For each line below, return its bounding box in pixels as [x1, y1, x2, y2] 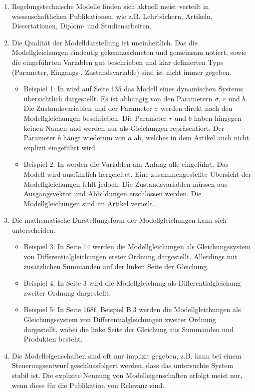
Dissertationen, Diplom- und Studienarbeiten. [11, 20, 152, 31]
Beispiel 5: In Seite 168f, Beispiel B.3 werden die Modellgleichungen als [23, 304, 241, 315]
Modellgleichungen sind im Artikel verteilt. [23, 198, 155, 208]
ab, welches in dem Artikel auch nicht [134, 132, 249, 143]
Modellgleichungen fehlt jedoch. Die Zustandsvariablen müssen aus [23, 178, 228, 189]
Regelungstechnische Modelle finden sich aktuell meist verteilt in [11, 1, 209, 11]
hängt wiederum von [63, 132, 126, 143]
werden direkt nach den [160, 103, 233, 113]
